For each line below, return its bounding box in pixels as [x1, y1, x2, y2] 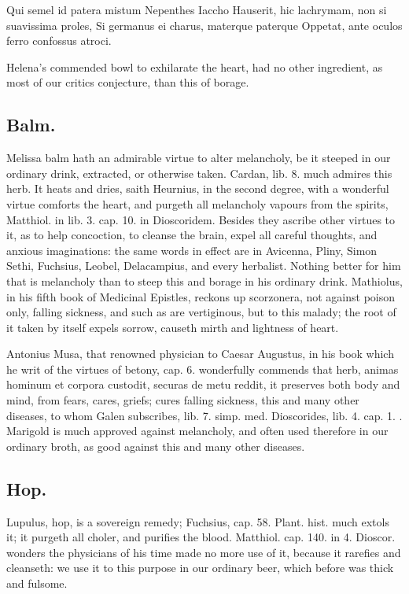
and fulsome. [6, 575, 68, 592]
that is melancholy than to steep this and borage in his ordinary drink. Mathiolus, [6, 272, 403, 289]
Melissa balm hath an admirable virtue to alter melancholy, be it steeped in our [6, 149, 391, 166]
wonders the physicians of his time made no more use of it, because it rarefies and [6, 544, 401, 560]
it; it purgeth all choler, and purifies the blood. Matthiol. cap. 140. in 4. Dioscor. [6, 529, 396, 545]
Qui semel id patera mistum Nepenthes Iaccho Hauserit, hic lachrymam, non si [6, 2, 387, 17]
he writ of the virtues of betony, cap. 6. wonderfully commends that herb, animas [6, 360, 399, 377]
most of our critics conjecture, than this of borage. [6, 74, 249, 90]
